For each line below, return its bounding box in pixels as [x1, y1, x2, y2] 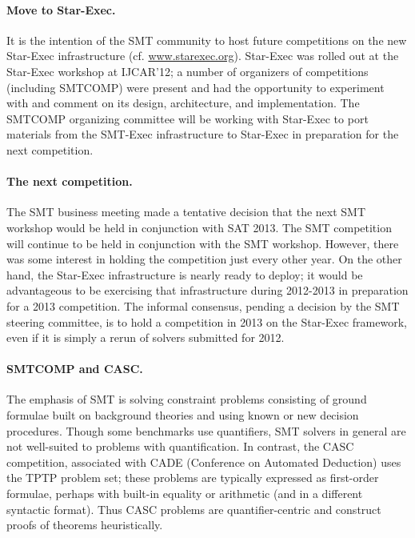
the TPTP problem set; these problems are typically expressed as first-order [6, 469, 379, 486]
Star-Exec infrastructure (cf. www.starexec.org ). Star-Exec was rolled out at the [6, 47, 399, 64]
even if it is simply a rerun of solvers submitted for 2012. [6, 329, 285, 346]
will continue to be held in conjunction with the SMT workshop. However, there [6, 235, 399, 251]
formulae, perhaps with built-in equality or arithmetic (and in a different [6, 485, 363, 502]
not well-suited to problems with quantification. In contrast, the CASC [6, 438, 354, 455]
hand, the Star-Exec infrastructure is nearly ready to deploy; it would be [6, 266, 363, 283]
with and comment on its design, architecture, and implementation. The [6, 94, 360, 111]
